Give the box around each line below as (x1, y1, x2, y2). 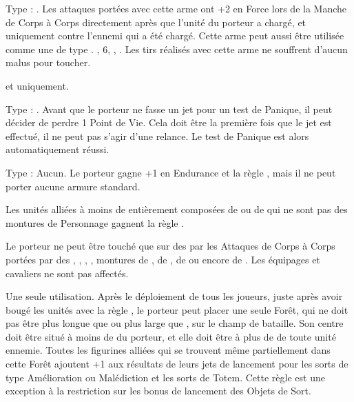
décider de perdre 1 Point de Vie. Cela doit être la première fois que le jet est (6, 115, 332, 130)
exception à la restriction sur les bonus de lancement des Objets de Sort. (6, 383, 311, 398)
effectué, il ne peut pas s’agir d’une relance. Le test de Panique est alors (6, 128, 309, 143)
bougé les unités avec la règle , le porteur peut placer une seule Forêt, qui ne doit (6, 302, 348, 316)
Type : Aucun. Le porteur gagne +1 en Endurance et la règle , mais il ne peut (6, 165, 336, 179)
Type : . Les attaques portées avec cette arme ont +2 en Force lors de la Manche (6, 1, 347, 15)
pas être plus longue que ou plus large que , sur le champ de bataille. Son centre (6, 316, 344, 330)
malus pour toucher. (6, 55, 91, 70)
